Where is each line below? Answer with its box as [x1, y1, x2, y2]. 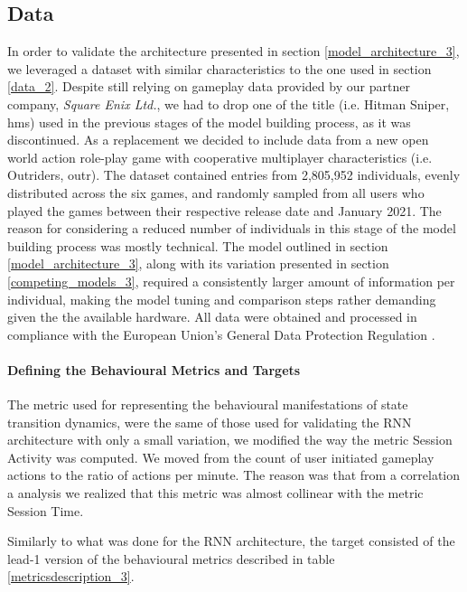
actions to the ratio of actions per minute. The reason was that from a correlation [7, 465, 461, 484]
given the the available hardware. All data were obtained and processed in [7, 307, 417, 326]
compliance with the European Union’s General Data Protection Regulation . [7, 324, 435, 343]
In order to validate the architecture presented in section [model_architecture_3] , [7, 42, 460, 61]
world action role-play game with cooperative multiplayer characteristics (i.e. [7, 147, 433, 166]
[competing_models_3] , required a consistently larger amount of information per [7, 271, 455, 290]
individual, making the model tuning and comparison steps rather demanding [7, 289, 436, 308]
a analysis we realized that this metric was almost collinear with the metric [7, 484, 424, 503]
